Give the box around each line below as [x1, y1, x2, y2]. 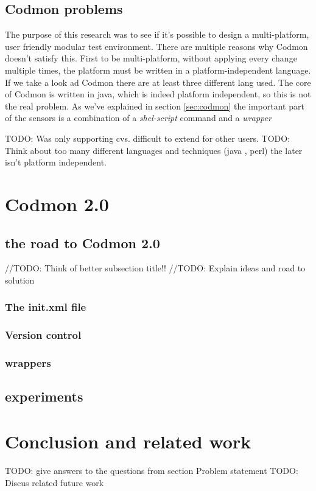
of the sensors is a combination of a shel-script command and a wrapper [5, 111, 272, 124]
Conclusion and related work [5, 429, 251, 453]
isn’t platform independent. [5, 156, 107, 169]
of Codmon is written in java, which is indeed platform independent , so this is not [5, 88, 311, 100]
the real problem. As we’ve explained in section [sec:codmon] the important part [5, 99, 304, 112]
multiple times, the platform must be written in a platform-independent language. [5, 63, 311, 76]
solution [5, 273, 35, 286]
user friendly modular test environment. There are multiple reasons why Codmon [5, 40, 308, 52]
